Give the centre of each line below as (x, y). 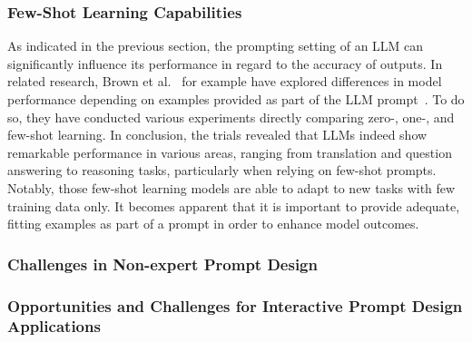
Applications (54, 326)
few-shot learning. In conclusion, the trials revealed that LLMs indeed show (217, 135)
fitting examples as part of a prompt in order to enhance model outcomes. (213, 224)
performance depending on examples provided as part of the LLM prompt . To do (236, 99)
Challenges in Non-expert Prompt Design (162, 264)
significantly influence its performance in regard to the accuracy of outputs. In (225, 63)
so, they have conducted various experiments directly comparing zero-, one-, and (231, 117)
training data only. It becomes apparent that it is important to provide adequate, (234, 205)
